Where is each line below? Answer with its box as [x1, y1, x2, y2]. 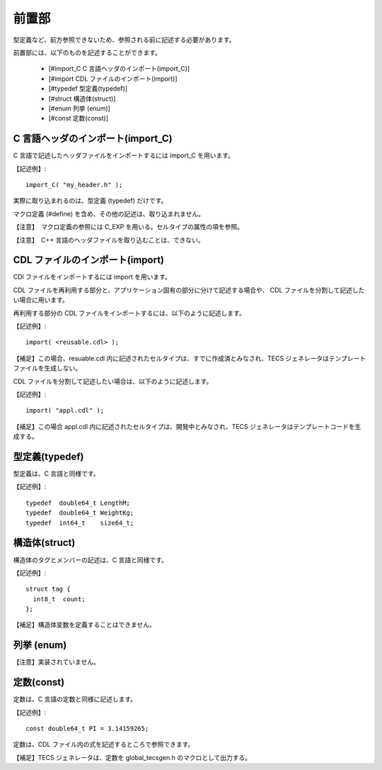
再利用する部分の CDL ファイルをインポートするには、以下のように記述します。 [13, 308, 245, 317]
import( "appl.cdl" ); [25, 406, 105, 415]
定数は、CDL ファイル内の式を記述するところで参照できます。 [13, 740, 195, 749]
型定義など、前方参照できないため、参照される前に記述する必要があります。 [13, 35, 236, 44]
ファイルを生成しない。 [13, 364, 81, 372]
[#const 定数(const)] [48, 114, 109, 123]
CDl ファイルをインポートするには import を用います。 [13, 273, 171, 281]
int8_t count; [33, 595, 86, 603]
